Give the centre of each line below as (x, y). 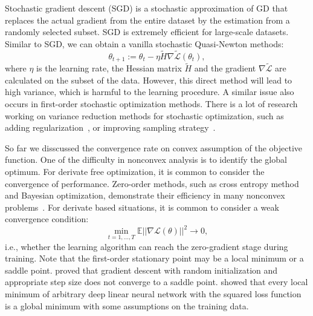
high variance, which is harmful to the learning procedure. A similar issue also (150, 92)
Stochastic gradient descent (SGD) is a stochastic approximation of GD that (147, 8)
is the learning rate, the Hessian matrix (109, 68)
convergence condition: (47, 219)
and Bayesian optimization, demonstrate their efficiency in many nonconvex (145, 195)
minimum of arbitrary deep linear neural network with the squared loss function (153, 294)
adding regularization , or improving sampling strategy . (110, 127)
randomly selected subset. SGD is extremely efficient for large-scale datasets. (147, 32)
